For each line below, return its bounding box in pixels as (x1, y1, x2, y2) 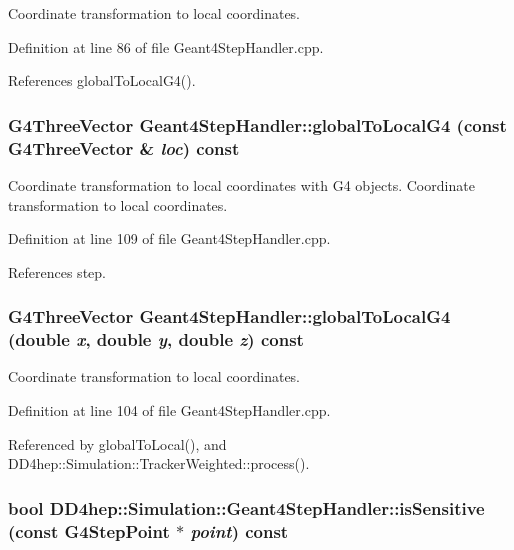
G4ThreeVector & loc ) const (8, 135, 240, 160)
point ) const (190, 518, 289, 543)
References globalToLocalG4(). (8, 70, 196, 91)
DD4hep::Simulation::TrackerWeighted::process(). (8, 453, 310, 474)
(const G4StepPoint (8, 518, 170, 543)
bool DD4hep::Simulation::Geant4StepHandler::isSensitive (8, 495, 485, 520)
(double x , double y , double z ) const (8, 327, 304, 352)
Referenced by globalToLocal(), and (8, 433, 227, 454)
